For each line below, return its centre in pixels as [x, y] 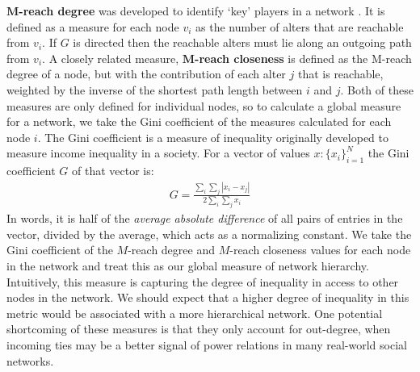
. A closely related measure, [111, 58]
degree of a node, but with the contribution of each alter [146, 74]
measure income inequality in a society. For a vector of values [158, 153]
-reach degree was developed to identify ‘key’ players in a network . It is [202, 10]
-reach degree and [171, 250]
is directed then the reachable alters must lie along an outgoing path [242, 42]
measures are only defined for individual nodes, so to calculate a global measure [204, 105]
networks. [30, 360]
